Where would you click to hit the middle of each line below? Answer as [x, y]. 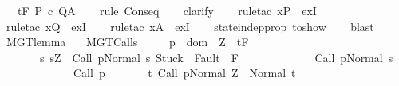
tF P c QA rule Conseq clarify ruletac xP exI [167, 10]
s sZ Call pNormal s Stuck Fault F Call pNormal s [216, 57]
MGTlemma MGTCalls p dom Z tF [127, 42]
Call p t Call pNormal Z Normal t [184, 73]
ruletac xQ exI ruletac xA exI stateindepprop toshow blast [190, 26]
